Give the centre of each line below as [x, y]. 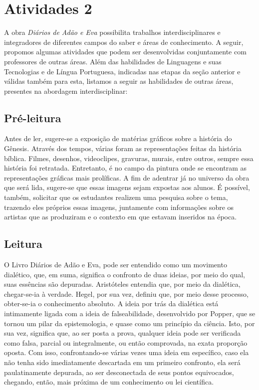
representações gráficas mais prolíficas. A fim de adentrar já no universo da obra [127, 177]
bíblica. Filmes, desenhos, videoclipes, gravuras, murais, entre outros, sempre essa [129, 158]
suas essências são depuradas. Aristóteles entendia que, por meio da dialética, [122, 284]
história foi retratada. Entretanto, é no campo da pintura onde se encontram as [126, 168]
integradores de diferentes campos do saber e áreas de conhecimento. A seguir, [124, 42]
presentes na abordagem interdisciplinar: [66, 91]
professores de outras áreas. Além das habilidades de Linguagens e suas [113, 61]
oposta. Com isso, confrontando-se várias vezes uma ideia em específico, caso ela [127, 352]
